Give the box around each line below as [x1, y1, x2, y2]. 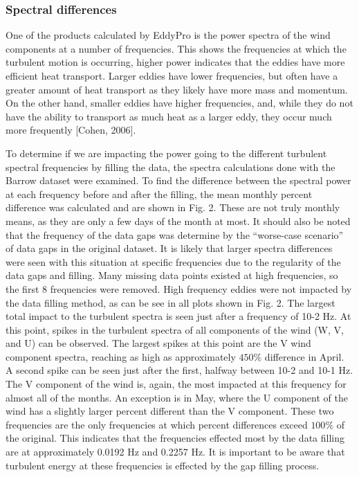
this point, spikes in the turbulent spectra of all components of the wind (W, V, [6, 322, 344, 336]
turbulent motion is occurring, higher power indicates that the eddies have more [6, 55, 345, 69]
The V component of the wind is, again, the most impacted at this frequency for [6, 377, 347, 391]
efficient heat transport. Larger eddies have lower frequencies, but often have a [6, 69, 338, 82]
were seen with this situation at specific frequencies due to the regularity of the [6, 254, 341, 269]
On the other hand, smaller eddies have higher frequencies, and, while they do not [6, 96, 353, 110]
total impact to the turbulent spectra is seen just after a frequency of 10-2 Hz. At [6, 309, 351, 323]
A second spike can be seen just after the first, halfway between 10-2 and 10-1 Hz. [6, 363, 353, 377]
